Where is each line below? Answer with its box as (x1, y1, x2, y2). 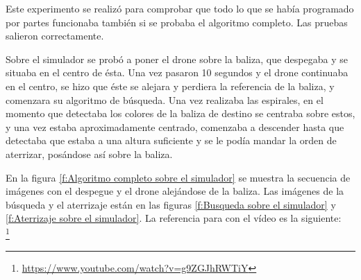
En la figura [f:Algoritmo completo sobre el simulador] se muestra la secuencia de (6, 170, 351, 184)
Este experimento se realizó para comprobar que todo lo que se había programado (6, 1, 354, 15)
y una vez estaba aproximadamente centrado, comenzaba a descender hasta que (6, 119, 344, 134)
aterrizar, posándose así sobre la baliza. (6, 146, 173, 161)
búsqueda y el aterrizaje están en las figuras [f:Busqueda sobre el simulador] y (6, 197, 336, 211)
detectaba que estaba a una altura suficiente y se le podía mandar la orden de (6, 133, 337, 148)
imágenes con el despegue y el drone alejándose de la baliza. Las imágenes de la (6, 184, 344, 198)
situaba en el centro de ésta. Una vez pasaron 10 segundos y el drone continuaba (6, 65, 349, 80)
